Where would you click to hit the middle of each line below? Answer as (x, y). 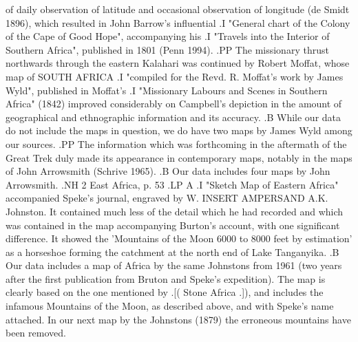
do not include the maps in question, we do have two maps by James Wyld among (179, 130)
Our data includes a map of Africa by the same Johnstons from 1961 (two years (174, 265)
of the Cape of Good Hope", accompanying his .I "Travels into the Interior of (168, 36)
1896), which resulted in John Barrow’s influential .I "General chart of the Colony (178, 22)
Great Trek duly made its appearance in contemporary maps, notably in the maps (179, 157)
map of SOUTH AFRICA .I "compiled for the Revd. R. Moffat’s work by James (175, 76)
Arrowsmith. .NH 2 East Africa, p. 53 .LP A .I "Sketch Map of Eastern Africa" (172, 184)
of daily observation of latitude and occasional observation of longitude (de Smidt (178, 9)
